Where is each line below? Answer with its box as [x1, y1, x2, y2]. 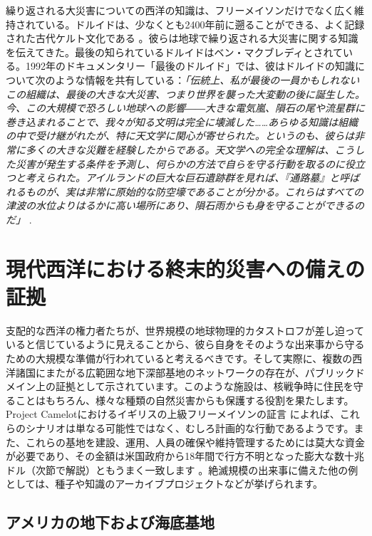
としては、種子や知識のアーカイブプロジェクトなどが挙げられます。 [6, 476, 324, 491]
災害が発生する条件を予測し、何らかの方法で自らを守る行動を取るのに [15, 156, 345, 171]
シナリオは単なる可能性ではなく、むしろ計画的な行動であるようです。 [25, 420, 354, 435]
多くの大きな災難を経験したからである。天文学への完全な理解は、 [25, 142, 335, 157]
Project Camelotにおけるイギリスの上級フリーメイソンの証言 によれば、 [6, 406, 340, 421]
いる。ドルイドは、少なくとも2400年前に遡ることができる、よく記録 [45, 16, 365, 31]
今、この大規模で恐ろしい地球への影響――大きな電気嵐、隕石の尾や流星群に [6, 100, 365, 115]
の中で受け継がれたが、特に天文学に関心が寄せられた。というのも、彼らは [6, 128, 355, 143]
